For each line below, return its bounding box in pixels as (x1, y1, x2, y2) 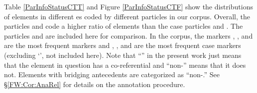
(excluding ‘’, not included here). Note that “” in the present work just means (4, 49, 242, 60)
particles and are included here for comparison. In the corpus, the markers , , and (4, 30, 253, 41)
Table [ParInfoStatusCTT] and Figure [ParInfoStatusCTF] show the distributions (4, 1, 253, 11)
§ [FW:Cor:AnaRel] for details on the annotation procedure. (4, 79, 185, 89)
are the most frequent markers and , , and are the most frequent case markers (4, 40, 241, 50)
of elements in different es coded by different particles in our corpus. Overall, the (4, 11, 251, 21)
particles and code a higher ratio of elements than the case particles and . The (4, 21, 243, 31)
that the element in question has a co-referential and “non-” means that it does (4, 59, 246, 70)
